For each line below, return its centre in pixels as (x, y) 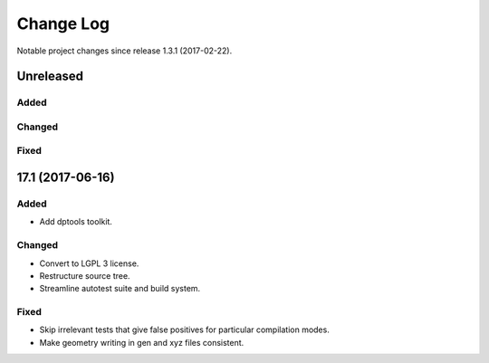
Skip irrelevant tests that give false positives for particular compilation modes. (184, 330)
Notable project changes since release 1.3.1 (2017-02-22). (125, 51)
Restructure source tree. (85, 275)
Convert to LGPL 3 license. (89, 263)
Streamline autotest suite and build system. (120, 289)
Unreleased (50, 76)
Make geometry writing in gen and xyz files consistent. (142, 342)
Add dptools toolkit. (76, 222)
